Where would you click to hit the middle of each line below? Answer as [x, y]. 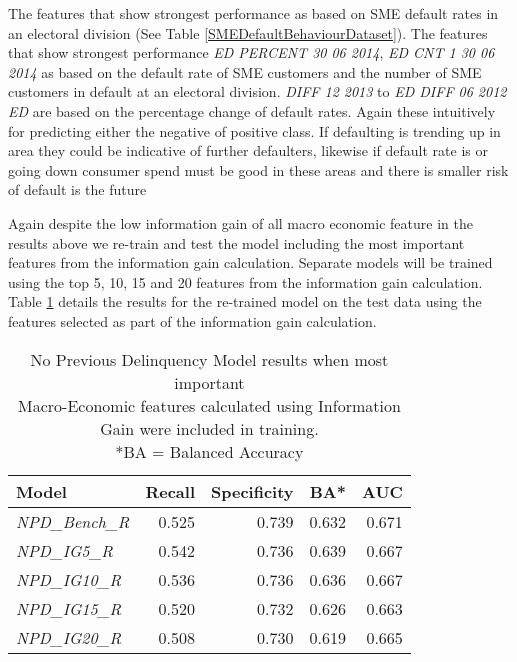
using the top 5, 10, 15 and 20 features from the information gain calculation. [245, 281]
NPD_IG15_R [69, 608]
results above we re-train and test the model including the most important [236, 242]
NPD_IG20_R [69, 637]
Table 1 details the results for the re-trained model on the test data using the [245, 301]
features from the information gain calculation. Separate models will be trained [250, 262]
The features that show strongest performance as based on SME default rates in [253, 13]
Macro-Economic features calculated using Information [209, 405]
